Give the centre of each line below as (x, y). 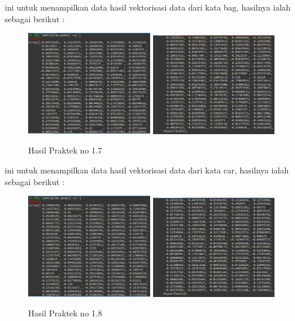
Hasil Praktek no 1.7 (65, 150)
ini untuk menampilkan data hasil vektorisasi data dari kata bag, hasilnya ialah (148, 7)
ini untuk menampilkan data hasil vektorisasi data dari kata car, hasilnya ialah (147, 170)
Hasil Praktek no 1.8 (65, 313)
